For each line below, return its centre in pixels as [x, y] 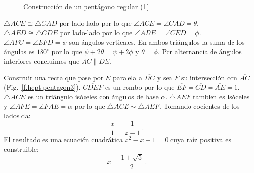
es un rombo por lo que [140, 87]
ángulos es [19, 51]
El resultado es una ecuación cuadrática [63, 139]
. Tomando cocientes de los [199, 106]
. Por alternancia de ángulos [200, 51]
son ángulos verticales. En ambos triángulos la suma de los [157, 42]
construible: [21, 149]
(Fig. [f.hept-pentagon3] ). [42, 87]
